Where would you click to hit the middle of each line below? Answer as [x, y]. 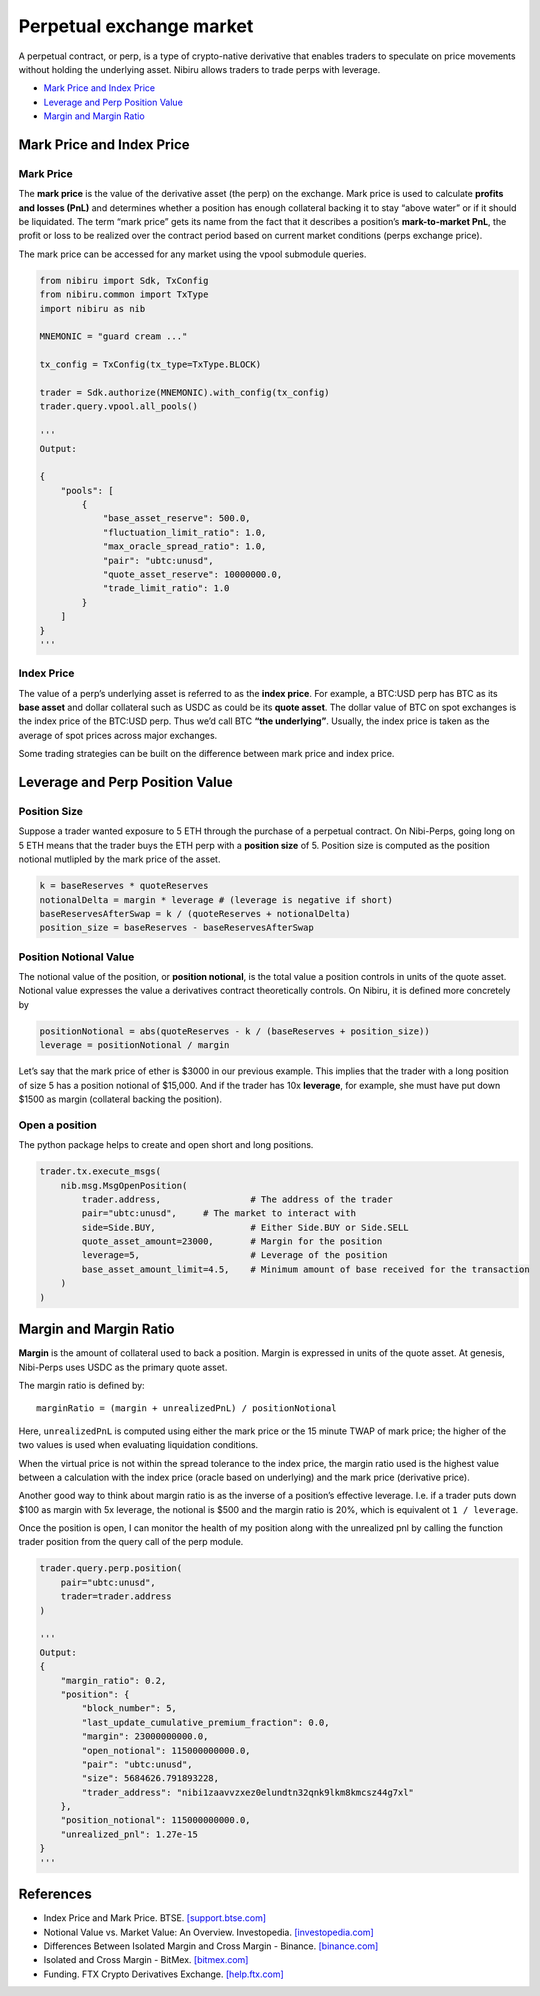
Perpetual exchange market [136, 26]
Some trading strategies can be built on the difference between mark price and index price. [206, 754]
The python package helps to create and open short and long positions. [166, 1145]
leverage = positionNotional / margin [134, 1045]
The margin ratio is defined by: [81, 1385]
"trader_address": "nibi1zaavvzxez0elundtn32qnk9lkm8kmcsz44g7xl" [248, 1792]
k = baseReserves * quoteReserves [124, 886]
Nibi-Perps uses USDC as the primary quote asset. [123, 1367]
